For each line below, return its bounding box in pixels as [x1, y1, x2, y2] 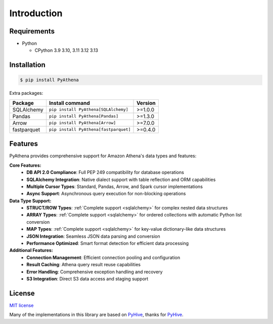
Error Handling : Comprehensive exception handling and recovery [26, 269, 163, 275]
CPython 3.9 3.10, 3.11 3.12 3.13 [34, 47, 99, 53]
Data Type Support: [9, 198, 52, 204]
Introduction [9, 8, 63, 19]
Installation [9, 61, 45, 69]
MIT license [9, 302, 34, 308]
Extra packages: [9, 90, 43, 96]
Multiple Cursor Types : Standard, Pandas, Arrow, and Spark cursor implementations [26, 183, 203, 190]
